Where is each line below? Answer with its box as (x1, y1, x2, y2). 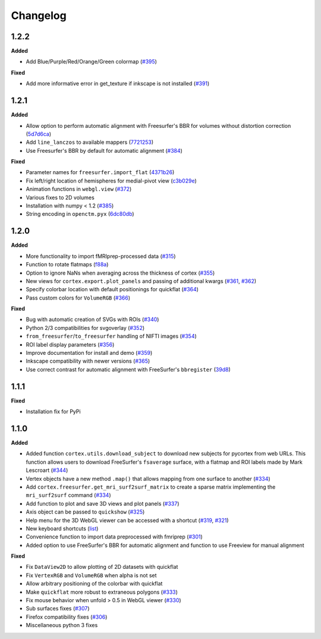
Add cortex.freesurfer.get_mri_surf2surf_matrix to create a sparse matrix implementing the (26, 483, 276, 490)
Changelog (11, 9, 67, 22)
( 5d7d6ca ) (26, 130, 52, 137)
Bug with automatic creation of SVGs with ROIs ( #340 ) (26, 316, 159, 323)
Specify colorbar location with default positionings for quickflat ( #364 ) (26, 286, 199, 293)
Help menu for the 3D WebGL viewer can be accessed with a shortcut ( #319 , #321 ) (26, 517, 229, 524)
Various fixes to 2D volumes (26, 194, 95, 201)
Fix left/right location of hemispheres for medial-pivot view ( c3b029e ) (26, 177, 197, 184)
